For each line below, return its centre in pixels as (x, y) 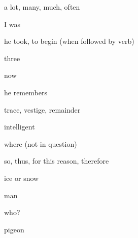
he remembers (26, 92)
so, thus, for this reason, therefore (57, 161)
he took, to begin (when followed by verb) (69, 41)
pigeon (14, 229)
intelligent (20, 127)
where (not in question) (41, 143)
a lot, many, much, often (42, 7)
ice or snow (22, 178)
